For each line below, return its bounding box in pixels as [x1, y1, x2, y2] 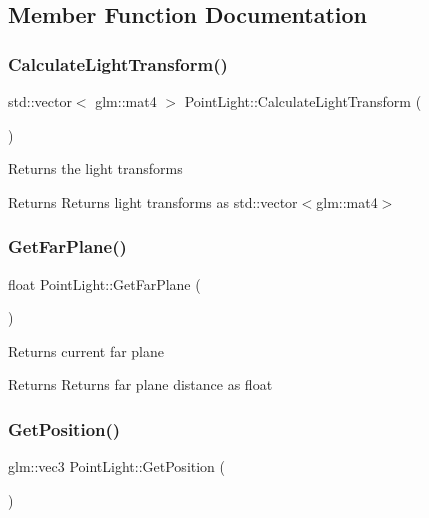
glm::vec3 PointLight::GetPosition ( [8, 456, 225, 477]
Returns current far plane [8, 340, 165, 361]
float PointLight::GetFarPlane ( [8, 273, 201, 294]
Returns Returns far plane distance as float [8, 374, 273, 395]
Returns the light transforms [8, 158, 183, 179]
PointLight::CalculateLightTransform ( [184, 91, 422, 111]
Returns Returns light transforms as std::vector [8, 191, 298, 212]
